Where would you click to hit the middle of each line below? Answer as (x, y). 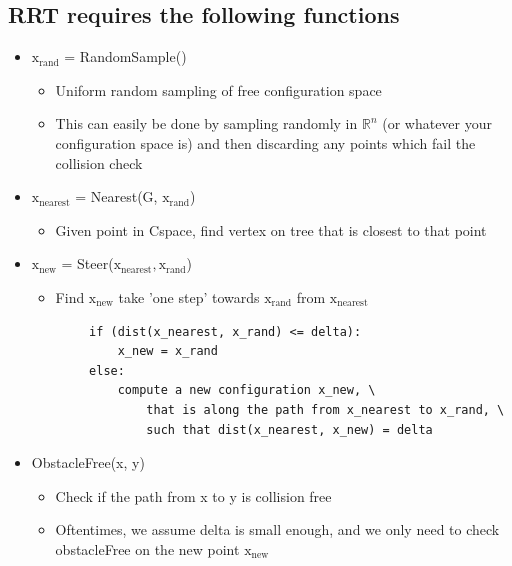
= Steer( (87, 263)
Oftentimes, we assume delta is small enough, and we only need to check (277, 529)
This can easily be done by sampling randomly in (206, 123)
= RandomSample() (125, 56)
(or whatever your (437, 123)
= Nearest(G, (116, 196)
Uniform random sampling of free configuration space (218, 89)
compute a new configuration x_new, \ (246, 390)
